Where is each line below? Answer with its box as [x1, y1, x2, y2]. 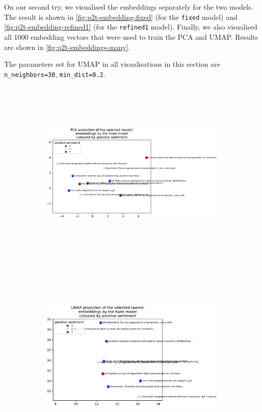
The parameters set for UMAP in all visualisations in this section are [4, 59, 220, 69]
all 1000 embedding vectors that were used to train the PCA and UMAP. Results [4, 31, 258, 42]
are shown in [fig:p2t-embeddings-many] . [4, 41, 130, 52]
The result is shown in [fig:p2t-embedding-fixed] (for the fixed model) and [4, 11, 238, 22]
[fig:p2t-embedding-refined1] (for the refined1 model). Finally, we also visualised [4, 21, 257, 32]
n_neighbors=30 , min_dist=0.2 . [4, 68, 106, 79]
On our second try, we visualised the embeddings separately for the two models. [4, 2, 253, 12]
